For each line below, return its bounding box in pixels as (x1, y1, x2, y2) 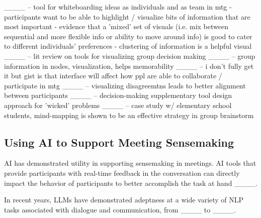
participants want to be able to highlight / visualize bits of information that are (4, 11, 250, 22)
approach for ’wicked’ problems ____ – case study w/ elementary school (4, 99, 232, 110)
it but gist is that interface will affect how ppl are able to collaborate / (4, 70, 222, 81)
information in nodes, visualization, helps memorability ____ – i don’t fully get (4, 60, 254, 71)
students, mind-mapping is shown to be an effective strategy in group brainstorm (4, 110, 254, 120)
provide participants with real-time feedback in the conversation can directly (4, 167, 240, 178)
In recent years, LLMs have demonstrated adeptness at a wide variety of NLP (4, 194, 244, 205)
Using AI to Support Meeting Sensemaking (4, 134, 234, 150)
